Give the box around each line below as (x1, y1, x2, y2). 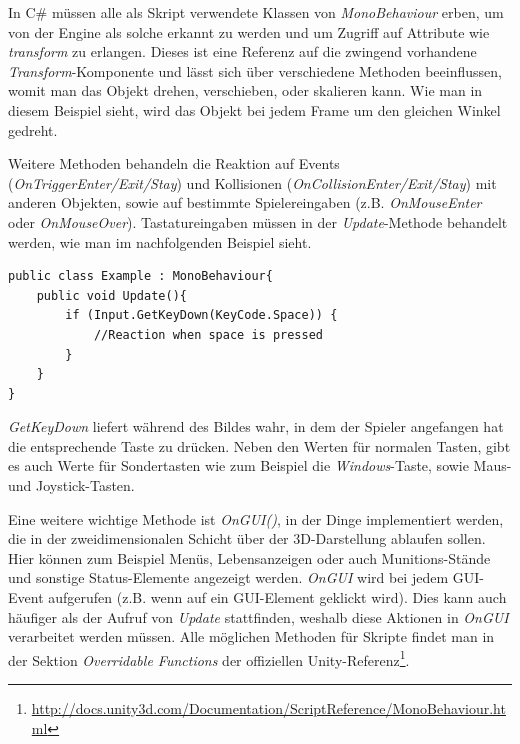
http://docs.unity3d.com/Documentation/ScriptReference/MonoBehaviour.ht (31, 698, 506, 719)
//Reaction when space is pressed (93, 327, 323, 342)
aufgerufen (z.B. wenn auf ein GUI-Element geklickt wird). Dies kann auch (48, 587, 507, 608)
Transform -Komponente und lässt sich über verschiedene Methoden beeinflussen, (8, 60, 502, 81)
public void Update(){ (36, 288, 187, 303)
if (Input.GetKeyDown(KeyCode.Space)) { (65, 308, 338, 323)
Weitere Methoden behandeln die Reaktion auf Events (8, 153, 340, 174)
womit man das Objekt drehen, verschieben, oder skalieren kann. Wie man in (8, 80, 483, 101)
